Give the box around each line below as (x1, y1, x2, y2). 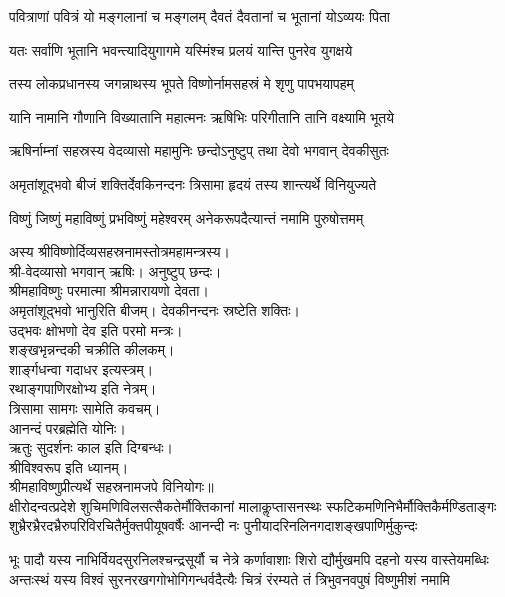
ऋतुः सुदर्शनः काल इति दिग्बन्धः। (9, 437, 173, 458)
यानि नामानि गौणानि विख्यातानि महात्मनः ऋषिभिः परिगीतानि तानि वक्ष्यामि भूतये (9, 106, 394, 127)
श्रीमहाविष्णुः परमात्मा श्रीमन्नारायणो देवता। (9, 280, 209, 301)
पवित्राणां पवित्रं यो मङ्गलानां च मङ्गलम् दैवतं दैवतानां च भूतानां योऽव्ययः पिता (9, 6, 391, 26)
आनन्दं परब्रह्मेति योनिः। (9, 417, 126, 438)
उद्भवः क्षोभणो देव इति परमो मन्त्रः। (9, 319, 183, 340)
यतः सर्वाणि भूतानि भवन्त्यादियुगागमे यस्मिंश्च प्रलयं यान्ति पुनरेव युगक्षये (9, 39, 353, 60)
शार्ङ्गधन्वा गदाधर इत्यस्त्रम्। (9, 358, 154, 379)
